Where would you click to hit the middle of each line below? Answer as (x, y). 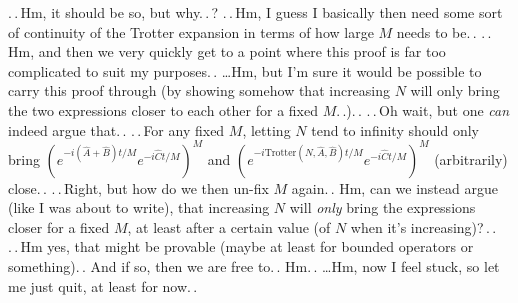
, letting (266, 129)
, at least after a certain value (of (229, 226)
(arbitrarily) (471, 158)
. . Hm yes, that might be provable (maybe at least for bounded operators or (241, 246)
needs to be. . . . (444, 31)
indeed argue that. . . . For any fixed (116, 129)
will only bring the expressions (382, 207)
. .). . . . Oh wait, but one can (423, 109)
